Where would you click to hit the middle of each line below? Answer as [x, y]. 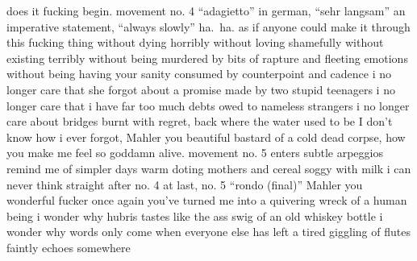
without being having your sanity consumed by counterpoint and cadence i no [199, 74]
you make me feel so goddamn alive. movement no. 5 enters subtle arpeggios [195, 153]
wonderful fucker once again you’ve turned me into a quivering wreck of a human [207, 200]
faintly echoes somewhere [69, 247]
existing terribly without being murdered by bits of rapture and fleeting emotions [207, 58]
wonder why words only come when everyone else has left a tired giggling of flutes [208, 232]
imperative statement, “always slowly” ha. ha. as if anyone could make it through [208, 26]
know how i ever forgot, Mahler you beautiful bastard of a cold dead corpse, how [206, 137]
